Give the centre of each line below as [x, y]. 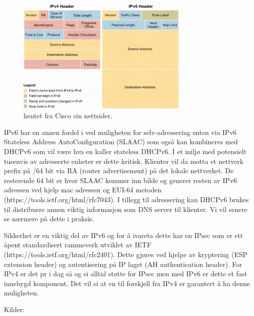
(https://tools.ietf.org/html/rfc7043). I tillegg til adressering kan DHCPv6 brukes [127, 199]
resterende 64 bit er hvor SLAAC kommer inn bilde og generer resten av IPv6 [121, 180]
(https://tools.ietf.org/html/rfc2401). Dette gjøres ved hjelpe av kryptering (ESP [126, 254]
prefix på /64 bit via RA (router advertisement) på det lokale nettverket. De [119, 171]
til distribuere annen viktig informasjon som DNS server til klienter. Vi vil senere [126, 209]
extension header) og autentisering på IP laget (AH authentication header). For [123, 264]
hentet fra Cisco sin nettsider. [68, 116]
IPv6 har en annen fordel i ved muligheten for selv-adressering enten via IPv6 [120, 132]
